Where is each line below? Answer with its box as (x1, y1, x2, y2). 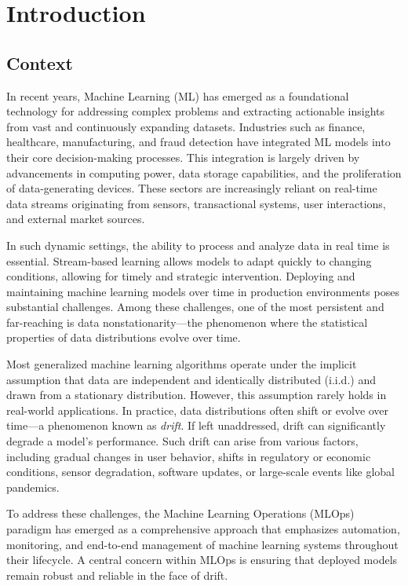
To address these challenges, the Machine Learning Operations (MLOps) (6, 505, 355, 522)
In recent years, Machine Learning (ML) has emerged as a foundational (6, 87, 349, 104)
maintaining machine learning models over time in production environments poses (6, 283, 399, 299)
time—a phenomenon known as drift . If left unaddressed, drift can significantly (6, 417, 386, 434)
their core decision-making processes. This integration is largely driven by (6, 148, 360, 165)
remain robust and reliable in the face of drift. (6, 566, 228, 583)
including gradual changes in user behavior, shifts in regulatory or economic (6, 448, 371, 464)
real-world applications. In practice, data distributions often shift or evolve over (6, 401, 389, 418)
